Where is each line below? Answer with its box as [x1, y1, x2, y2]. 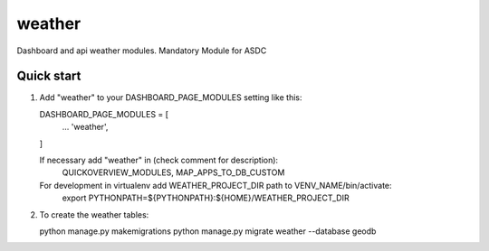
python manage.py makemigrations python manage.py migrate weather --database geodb [39, 226, 377, 237]
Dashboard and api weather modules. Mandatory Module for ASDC [16, 45, 267, 56]
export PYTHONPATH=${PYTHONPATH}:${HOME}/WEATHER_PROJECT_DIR [62, 192, 350, 203]
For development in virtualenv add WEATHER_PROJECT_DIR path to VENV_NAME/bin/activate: [39, 180, 393, 191]
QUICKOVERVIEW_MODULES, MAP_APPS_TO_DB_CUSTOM [62, 167, 285, 178]
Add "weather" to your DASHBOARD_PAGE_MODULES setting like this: [39, 92, 302, 103]
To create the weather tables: [39, 209, 149, 220]
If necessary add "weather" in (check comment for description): [39, 154, 279, 166]
